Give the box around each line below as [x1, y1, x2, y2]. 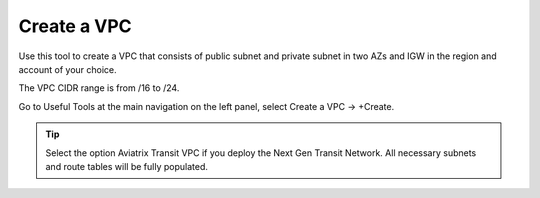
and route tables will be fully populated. [45, 160, 209, 172]
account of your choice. [18, 63, 117, 75]
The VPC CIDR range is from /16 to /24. [18, 82, 180, 94]
